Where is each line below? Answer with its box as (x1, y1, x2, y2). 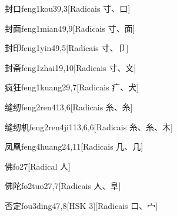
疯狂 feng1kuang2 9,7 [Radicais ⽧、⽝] (5, 81, 139, 93)
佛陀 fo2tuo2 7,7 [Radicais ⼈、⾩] (5, 180, 121, 192)
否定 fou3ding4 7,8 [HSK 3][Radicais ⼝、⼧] (5, 199, 158, 211)
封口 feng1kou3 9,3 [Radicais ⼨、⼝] (5, 2, 131, 14)
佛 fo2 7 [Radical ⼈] (5, 160, 71, 172)
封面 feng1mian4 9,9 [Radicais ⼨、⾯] (5, 22, 135, 34)
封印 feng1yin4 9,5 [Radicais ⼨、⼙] (5, 42, 129, 54)
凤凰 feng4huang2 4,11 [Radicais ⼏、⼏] (5, 140, 143, 153)
